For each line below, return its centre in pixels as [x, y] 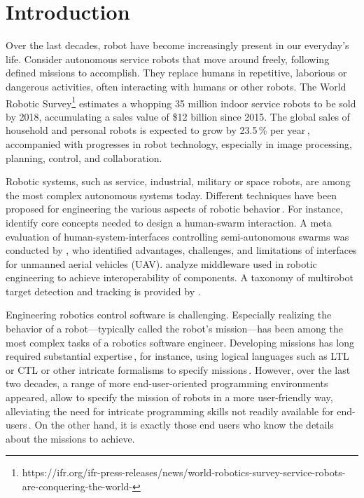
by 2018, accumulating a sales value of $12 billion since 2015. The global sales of [178, 116]
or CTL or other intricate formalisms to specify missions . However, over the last [178, 369]
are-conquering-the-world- [77, 486]
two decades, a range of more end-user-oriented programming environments [167, 383]
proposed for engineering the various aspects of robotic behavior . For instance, [174, 209]
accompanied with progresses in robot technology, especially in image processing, [179, 143]
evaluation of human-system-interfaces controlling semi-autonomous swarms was [177, 236]
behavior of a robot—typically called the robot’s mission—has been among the [174, 329]
